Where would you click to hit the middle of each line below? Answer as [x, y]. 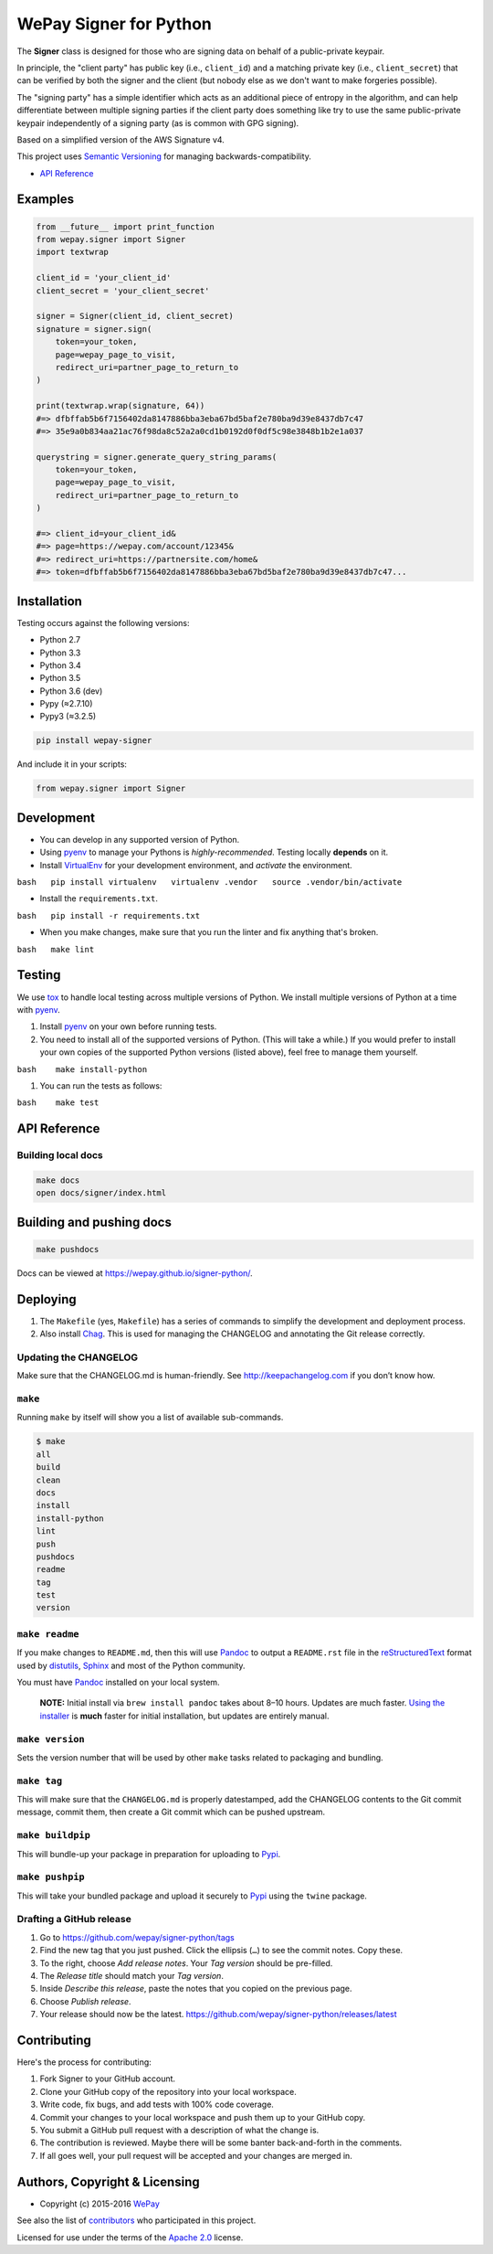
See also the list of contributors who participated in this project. [136, 2220]
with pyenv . [39, 1009]
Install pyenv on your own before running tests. [128, 1026]
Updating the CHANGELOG [78, 1357]
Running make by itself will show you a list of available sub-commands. [150, 1418]
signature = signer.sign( [94, 329]
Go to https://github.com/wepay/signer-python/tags [137, 1937]
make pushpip [51, 1877]
